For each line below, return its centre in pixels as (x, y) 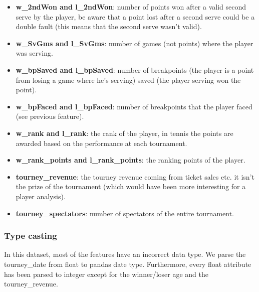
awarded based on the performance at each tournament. (101, 143)
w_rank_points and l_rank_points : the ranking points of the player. (131, 160)
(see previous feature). (50, 116)
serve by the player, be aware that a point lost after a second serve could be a (135, 16)
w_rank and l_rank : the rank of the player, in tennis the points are (124, 133)
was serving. (34, 53)
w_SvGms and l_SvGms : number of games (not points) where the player (135, 43)
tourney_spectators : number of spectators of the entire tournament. (125, 213)
